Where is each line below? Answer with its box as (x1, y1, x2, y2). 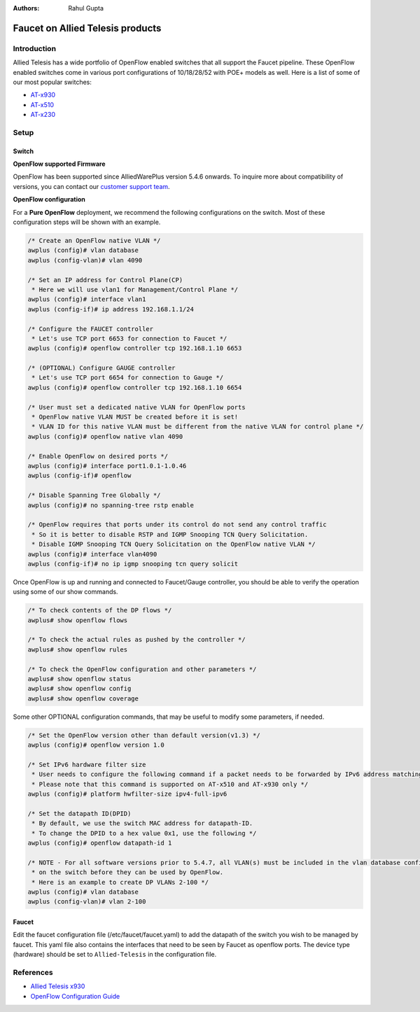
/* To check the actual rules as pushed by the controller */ (27, 635, 246, 644)
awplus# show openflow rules (27, 645, 128, 654)
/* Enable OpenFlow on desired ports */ (27, 452, 168, 460)
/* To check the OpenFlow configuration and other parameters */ (27, 665, 257, 673)
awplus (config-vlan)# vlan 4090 (27, 256, 143, 264)
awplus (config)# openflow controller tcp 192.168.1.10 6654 (27, 384, 242, 391)
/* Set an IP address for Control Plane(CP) (27, 276, 183, 283)
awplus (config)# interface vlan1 (27, 295, 146, 304)
